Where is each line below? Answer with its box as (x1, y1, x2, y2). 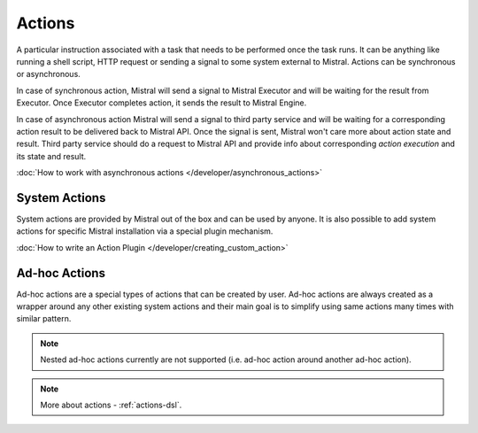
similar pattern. (16, 313, 72, 324)
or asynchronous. (16, 69, 81, 80)
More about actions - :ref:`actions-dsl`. (40, 399, 182, 410)
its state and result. (16, 151, 87, 161)
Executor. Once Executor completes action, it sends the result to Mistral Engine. (16, 97, 307, 108)
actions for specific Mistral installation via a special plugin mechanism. (16, 226, 274, 236)
